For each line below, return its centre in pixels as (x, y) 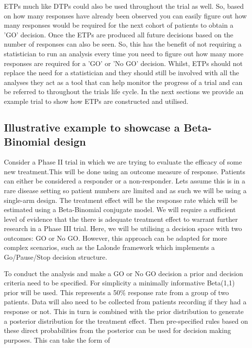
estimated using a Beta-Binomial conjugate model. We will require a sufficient (120, 209)
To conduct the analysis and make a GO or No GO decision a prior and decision (124, 273)
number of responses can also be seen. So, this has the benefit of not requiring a (123, 44)
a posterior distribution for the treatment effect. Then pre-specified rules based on (126, 321)
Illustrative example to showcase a (92, 127)
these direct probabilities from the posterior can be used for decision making (118, 330)
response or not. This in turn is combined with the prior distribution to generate (124, 311)
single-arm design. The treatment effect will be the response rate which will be (121, 200)
